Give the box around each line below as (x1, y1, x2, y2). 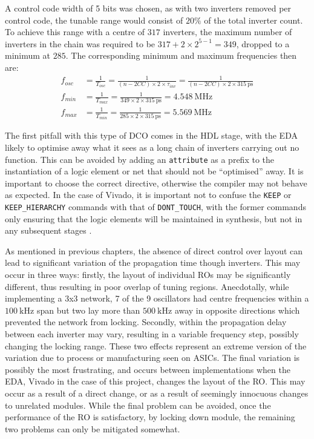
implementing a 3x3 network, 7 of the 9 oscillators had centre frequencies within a (5, 292, 309, 305)
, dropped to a (236, 37, 290, 50)
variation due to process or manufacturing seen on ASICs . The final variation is (5, 351, 300, 364)
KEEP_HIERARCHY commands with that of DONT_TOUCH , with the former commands (5, 200, 306, 213)
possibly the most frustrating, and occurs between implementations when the (5, 363, 290, 375)
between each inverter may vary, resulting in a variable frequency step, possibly (5, 328, 299, 340)
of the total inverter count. (204, 13, 303, 26)
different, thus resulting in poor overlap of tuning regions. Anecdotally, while (5, 280, 289, 292)
